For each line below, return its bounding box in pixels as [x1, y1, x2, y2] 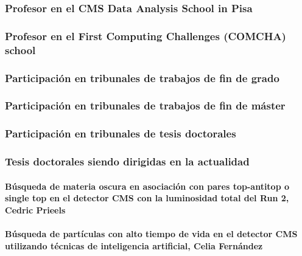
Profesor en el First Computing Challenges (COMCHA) [5, 28, 286, 43]
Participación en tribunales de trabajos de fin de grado [5, 70, 279, 85]
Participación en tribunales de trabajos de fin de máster [5, 98, 286, 113]
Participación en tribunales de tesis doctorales [5, 126, 236, 141]
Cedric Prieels [5, 203, 66, 216]
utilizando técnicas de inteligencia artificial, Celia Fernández [5, 239, 263, 252]
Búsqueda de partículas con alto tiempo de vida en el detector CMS [5, 227, 298, 240]
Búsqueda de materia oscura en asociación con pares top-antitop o [5, 179, 290, 192]
